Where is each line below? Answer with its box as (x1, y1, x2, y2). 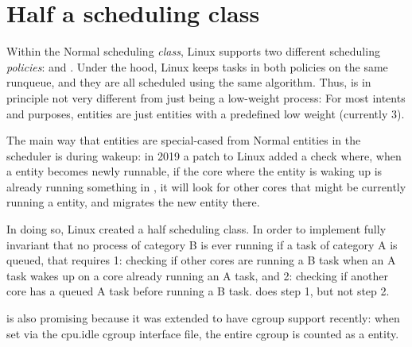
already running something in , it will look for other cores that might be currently (6, 178, 406, 195)
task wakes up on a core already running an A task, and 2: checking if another (6, 267, 388, 283)
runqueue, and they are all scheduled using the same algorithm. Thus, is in (6, 74, 371, 91)
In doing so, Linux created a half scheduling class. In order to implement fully (6, 221, 387, 237)
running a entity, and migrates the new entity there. (6, 194, 260, 210)
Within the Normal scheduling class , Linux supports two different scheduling (6, 43, 380, 60)
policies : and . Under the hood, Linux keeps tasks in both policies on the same (6, 58, 388, 75)
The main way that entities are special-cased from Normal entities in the (6, 132, 361, 148)
